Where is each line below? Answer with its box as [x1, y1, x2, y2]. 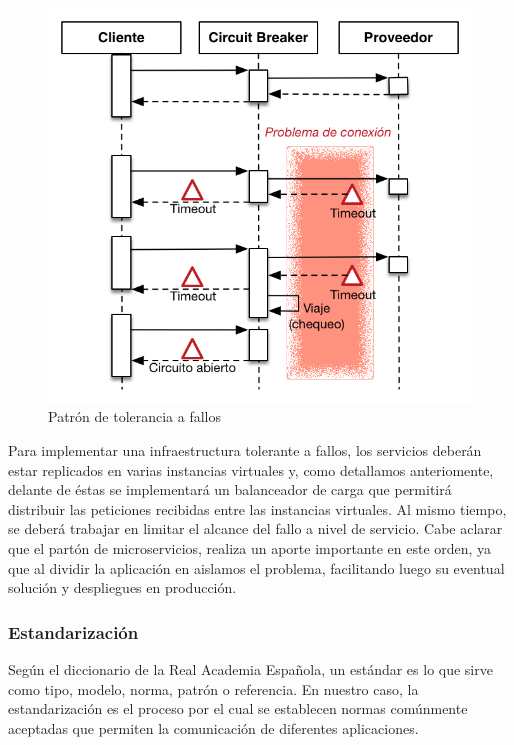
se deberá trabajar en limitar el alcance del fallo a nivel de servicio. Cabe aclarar [8, 518, 503, 539]
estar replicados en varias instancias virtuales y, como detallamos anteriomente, [8, 459, 494, 480]
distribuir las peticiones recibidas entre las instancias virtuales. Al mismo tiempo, [8, 498, 507, 519]
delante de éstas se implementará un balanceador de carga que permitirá [8, 479, 452, 500]
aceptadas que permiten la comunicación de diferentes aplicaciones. [8, 717, 419, 738]
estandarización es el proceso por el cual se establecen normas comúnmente [8, 698, 468, 719]
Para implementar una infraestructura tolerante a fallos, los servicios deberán [8, 440, 482, 461]
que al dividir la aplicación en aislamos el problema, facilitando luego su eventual [8, 557, 505, 578]
